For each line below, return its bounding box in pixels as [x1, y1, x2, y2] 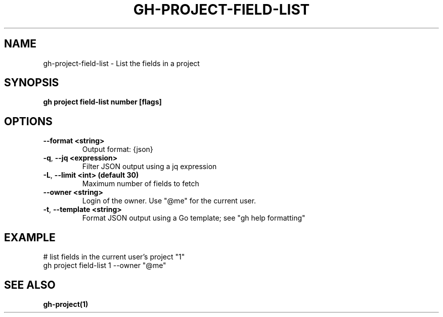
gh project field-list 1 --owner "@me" [43, 261, 166, 270]
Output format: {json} [82, 145, 153, 154]
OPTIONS [4, 115, 53, 128]
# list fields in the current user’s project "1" [43, 252, 185, 261]
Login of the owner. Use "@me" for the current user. [82, 196, 256, 205]
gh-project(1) [43, 299, 88, 308]
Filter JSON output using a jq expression [82, 162, 217, 171]
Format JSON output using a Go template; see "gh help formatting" [82, 214, 305, 223]
